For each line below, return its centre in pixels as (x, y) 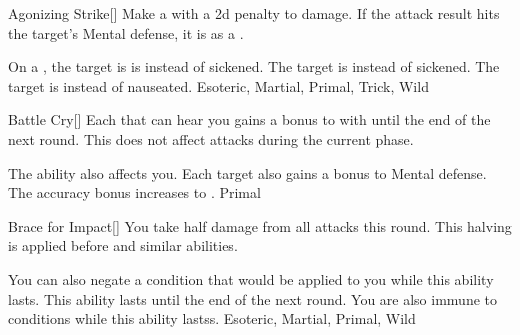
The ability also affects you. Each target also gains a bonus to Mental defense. (247, 172)
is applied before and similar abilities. (123, 245)
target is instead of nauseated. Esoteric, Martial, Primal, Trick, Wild (218, 85)
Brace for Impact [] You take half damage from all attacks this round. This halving (260, 225)
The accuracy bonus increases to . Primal (134, 192)
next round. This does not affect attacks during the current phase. (211, 138)
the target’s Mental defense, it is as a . (126, 32)
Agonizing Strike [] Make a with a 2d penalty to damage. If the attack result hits (254, 13)
